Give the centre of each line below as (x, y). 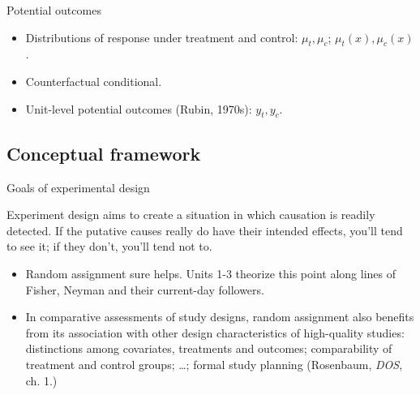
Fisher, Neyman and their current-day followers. (145, 289)
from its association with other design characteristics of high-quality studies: (215, 332)
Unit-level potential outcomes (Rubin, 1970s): (139, 108)
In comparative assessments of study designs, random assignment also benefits (220, 317)
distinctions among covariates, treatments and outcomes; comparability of (209, 348)
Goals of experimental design (78, 187)
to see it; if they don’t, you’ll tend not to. (109, 246)
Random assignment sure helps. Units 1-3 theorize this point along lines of (210, 273)
